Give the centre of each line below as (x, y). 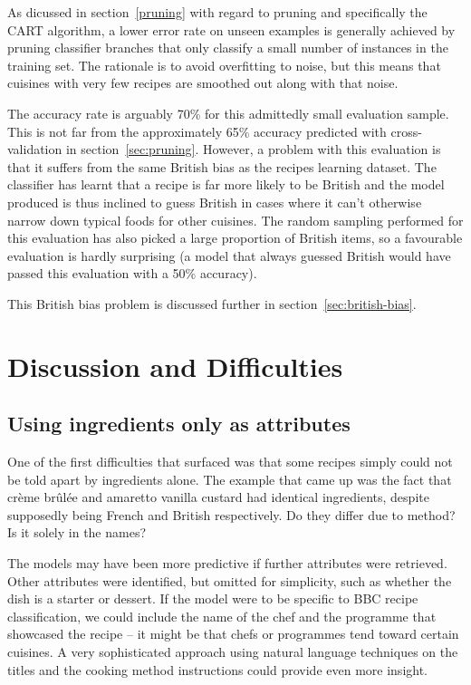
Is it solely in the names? (77, 532)
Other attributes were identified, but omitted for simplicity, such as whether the (230, 580)
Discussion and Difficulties (175, 366)
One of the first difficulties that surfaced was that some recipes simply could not (230, 462)
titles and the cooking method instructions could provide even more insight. (218, 669)
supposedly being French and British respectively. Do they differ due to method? (231, 514)
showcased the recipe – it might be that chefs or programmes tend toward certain (233, 634)
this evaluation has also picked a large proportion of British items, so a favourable (235, 238)
